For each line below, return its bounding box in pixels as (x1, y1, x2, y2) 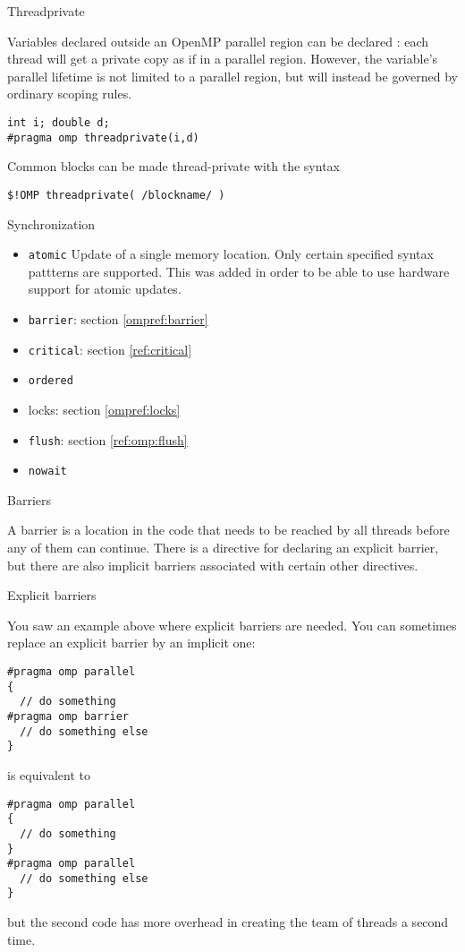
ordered (28, 374, 73, 388)
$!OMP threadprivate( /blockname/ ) (7, 188, 225, 202)
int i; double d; (7, 116, 110, 129)
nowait (28, 465, 67, 478)
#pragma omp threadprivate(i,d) (7, 131, 199, 144)
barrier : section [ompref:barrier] (28, 309, 208, 328)
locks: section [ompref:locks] (28, 399, 181, 418)
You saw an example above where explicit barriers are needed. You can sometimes (7, 615, 457, 634)
